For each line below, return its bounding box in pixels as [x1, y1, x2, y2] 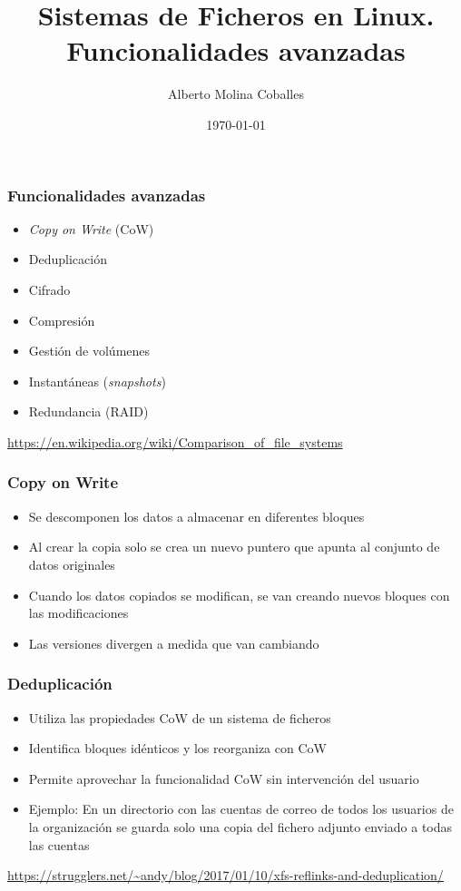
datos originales [28, 554, 115, 573]
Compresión [28, 310, 95, 329]
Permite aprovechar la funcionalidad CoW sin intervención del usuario [28, 769, 419, 788]
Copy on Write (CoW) [28, 219, 154, 238]
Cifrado [28, 279, 71, 299]
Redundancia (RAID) [28, 402, 149, 421]
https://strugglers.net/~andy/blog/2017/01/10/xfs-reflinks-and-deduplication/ [7, 866, 444, 885]
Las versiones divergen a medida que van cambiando [28, 633, 319, 652]
